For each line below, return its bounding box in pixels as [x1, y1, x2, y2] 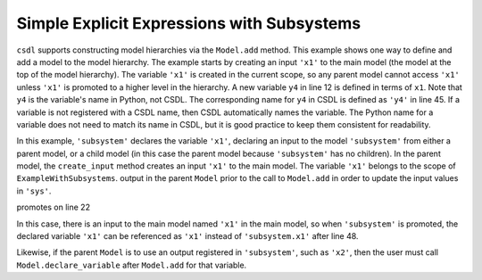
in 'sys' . [16, 185, 52, 196]
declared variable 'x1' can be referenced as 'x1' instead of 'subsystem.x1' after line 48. [16, 231, 359, 242]
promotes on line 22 [16, 202, 91, 213]
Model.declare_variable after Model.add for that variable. [16, 259, 247, 270]
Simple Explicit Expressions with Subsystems [16, 13, 361, 33]
